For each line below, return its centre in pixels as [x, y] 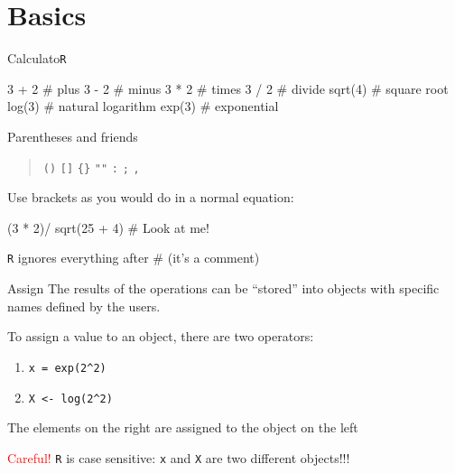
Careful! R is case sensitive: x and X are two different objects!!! [179, 457]
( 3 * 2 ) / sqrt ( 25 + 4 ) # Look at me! [108, 227]
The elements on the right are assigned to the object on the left [183, 427]
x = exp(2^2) [67, 368]
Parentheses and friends [73, 136]
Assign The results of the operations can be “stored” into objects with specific [223, 288]
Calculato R [37, 58]
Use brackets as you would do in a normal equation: [151, 197]
